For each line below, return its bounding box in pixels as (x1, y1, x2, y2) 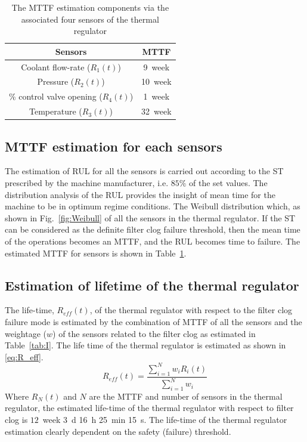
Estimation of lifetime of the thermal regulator (5, 276, 299, 294)
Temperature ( (29, 105, 82, 118)
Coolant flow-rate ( (21, 60, 91, 73)
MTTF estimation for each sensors (5, 137, 222, 155)
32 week (141, 105, 172, 118)
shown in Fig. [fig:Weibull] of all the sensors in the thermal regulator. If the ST (5, 211, 296, 224)
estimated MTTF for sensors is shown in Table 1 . (5, 246, 187, 259)
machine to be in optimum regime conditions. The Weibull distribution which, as (5, 200, 300, 212)
